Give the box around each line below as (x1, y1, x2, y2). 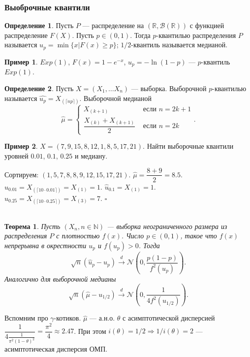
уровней (4, 150, 29, 161)
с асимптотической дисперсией (123, 313, 215, 323)
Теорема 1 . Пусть (4, 221, 61, 231)
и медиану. (74, 150, 108, 161)
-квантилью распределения (156, 30, 236, 40)
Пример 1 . (4, 56, 38, 66)
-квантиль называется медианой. (131, 39, 228, 50)
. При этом (74, 325, 106, 336)
